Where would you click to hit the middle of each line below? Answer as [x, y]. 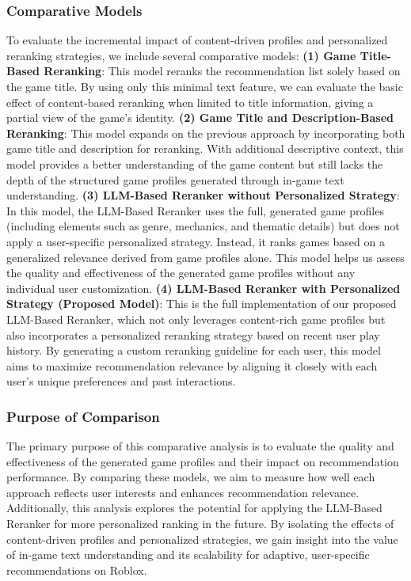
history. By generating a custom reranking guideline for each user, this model [194, 350]
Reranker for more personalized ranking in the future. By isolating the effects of [200, 524]
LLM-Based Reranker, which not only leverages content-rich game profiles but [196, 319]
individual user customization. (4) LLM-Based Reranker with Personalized [204, 288]
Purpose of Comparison [83, 416]
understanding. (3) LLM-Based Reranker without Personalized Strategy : [203, 195]
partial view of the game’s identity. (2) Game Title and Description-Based [200, 118]
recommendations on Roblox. [77, 570]
